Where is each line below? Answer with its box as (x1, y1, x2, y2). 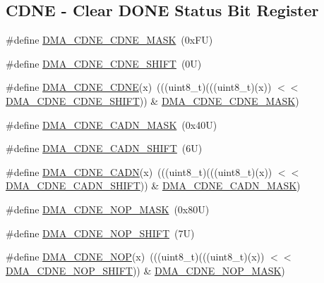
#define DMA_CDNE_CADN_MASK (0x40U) (6, 117, 217, 132)
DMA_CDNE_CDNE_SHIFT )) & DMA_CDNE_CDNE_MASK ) (6, 93, 299, 108)
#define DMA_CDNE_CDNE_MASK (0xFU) (6, 32, 213, 47)
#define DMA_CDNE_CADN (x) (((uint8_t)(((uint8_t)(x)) (6, 164, 272, 179)
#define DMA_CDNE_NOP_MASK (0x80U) (6, 201, 210, 216)
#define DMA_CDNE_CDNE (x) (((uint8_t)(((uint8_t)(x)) (6, 80, 272, 94)
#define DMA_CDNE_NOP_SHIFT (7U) (6, 225, 195, 240)
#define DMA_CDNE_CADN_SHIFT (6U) (6, 141, 203, 156)
